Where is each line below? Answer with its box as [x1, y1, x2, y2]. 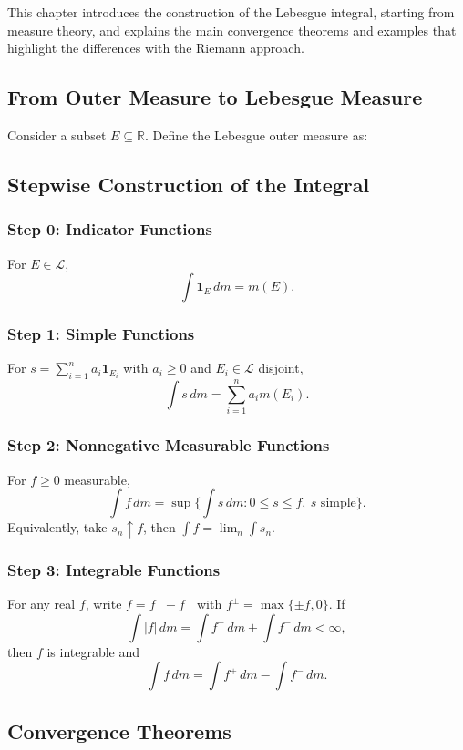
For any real [7, 594, 76, 613]
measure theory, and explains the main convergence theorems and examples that [7, 20, 457, 39]
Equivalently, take [7, 518, 108, 537]
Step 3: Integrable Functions [7, 558, 221, 580]
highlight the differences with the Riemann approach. [7, 38, 304, 57]
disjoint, [258, 358, 304, 377]
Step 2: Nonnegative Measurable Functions [7, 434, 330, 457]
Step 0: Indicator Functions [7, 218, 212, 241]
